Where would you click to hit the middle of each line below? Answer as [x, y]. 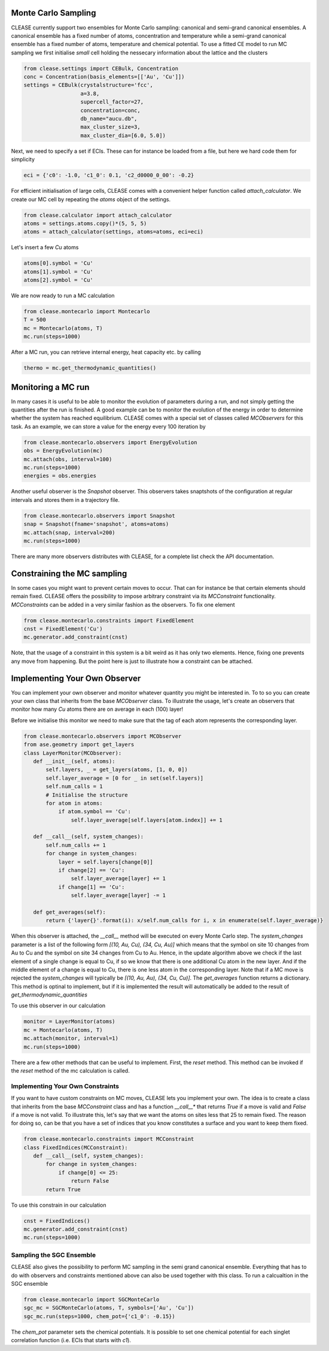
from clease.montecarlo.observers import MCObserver [103, 736]
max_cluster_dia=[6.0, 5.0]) [123, 135]
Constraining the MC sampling [69, 573]
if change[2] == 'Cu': [92, 870]
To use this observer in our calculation [58, 1005]
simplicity [23, 159]
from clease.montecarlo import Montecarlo [87, 312]
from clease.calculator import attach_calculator [98, 215]
